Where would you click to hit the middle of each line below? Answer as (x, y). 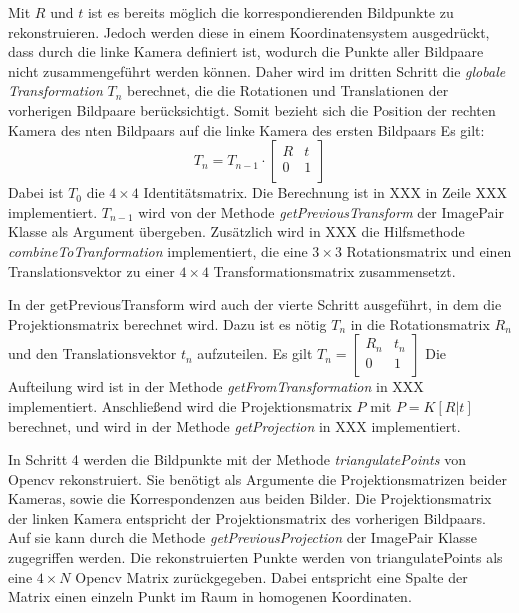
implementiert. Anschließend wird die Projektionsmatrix (180, 405)
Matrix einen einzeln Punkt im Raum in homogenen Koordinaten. (210, 596)
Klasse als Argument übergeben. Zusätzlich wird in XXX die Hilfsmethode (236, 231)
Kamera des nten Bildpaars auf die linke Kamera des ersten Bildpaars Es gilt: (246, 129)
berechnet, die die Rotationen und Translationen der (288, 90)
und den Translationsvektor (92, 353)
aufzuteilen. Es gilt (255, 353)
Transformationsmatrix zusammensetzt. (334, 270)
